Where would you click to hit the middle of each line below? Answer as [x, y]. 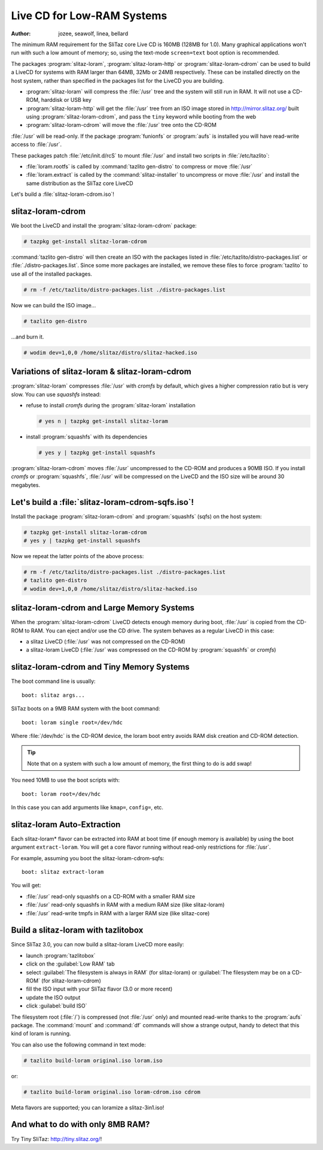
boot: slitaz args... [53, 695]
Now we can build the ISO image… [54, 305]
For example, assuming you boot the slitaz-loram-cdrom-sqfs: [88, 858]
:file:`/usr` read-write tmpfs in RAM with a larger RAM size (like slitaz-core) [118, 913]
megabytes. [26, 485]
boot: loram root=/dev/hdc [61, 794]
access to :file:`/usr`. [36, 144]
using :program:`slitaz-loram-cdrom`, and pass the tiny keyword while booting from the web [141, 117]
